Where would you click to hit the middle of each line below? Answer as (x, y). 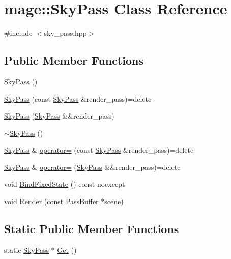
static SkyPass (26, 250)
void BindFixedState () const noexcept (65, 184)
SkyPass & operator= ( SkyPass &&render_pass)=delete (92, 167)
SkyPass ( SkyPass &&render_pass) (59, 116)
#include (18, 33)
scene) (114, 201)
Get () (67, 250)
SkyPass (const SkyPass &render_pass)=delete (78, 98)
